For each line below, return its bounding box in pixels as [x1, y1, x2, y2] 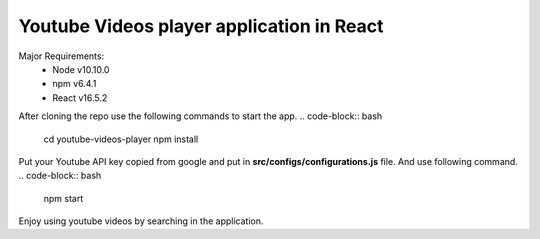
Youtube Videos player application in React [18, 15, 384, 37]
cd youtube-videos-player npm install [43, 133, 199, 145]
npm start [43, 192, 84, 204]
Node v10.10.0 [52, 63, 110, 75]
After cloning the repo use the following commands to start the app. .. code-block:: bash [18, 110, 383, 122]
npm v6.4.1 [52, 78, 97, 90]
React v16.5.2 [52, 91, 108, 104]
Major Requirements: [18, 50, 105, 62]
